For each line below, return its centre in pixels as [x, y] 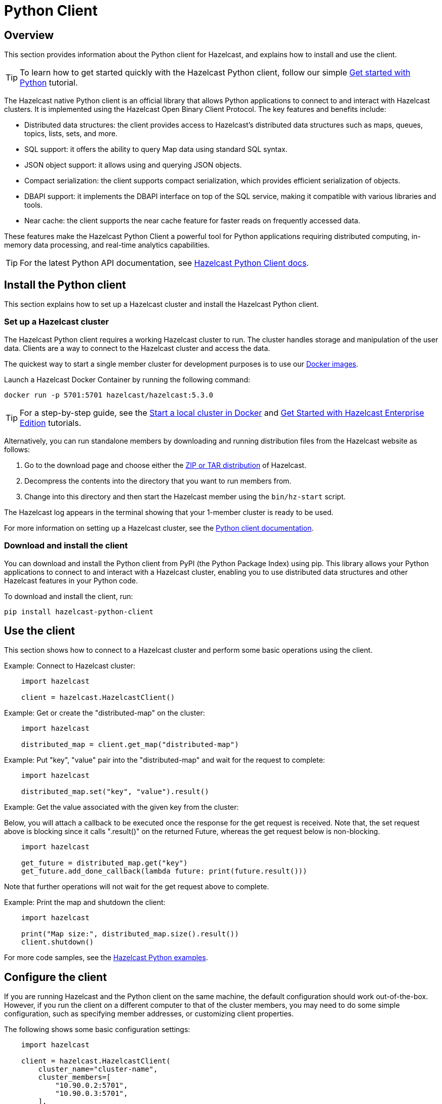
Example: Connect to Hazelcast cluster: [70, 666]
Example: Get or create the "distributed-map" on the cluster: [105, 713]
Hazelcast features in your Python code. [71, 580]
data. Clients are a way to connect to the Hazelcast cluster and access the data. [137, 348]
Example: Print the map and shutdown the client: [85, 902]
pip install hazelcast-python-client [79, 612]
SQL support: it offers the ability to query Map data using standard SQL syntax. [156, 149]
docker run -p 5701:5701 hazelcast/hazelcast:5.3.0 [109, 395]
